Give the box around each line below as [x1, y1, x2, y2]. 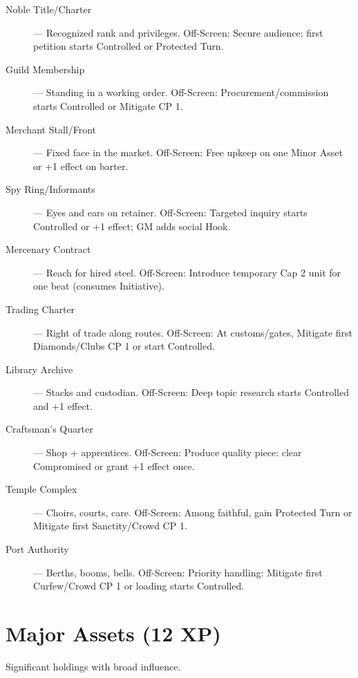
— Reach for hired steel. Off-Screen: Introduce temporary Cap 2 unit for [33, 265, 341, 279]
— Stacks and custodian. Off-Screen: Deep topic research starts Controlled [33, 385, 349, 399]
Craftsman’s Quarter [6, 422, 93, 436]
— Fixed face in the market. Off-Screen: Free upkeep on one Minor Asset [33, 145, 343, 160]
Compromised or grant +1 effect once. [33, 458, 195, 473]
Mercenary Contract [6, 242, 91, 256]
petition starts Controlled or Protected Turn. [33, 39, 224, 53]
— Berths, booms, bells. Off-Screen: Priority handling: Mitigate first [33, 565, 323, 579]
